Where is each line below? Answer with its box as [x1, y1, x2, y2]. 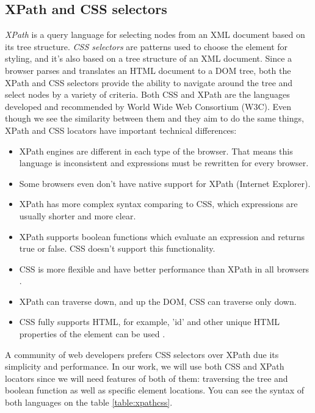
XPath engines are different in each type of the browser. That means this [19, 144, 293, 157]
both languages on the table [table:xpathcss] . [5, 396, 173, 409]
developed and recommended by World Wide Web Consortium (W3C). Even [5, 100, 292, 112]
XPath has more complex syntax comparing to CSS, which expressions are [19, 197, 298, 210]
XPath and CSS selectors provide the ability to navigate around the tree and [5, 76, 293, 89]
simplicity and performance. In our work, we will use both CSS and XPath [5, 360, 284, 373]
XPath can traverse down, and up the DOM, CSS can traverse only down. [19, 294, 297, 307]
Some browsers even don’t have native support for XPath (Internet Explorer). [19, 177, 311, 189]
